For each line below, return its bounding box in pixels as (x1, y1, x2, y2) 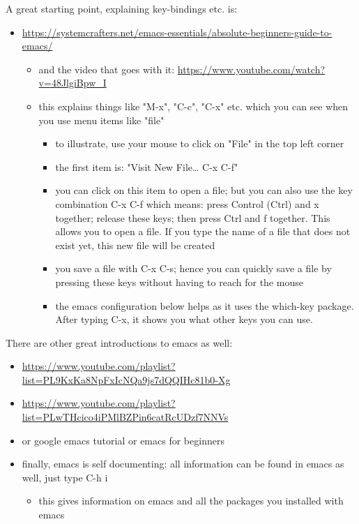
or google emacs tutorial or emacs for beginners (22, 433, 224, 447)
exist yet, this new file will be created (55, 237, 215, 252)
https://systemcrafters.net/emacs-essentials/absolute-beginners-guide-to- (22, 24, 333, 39)
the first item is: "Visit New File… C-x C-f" (55, 159, 238, 174)
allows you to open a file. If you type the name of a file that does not (55, 224, 351, 239)
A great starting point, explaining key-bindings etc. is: (6, 1, 238, 15)
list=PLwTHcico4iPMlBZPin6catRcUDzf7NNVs (22, 410, 229, 424)
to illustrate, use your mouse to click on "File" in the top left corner (55, 136, 344, 151)
